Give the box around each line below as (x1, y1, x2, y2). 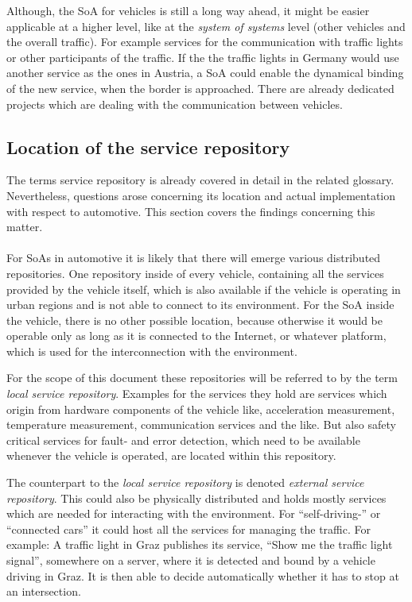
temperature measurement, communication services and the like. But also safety (6, 416, 396, 433)
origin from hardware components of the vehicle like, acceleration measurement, (6, 400, 395, 417)
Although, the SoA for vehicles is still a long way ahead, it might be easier (6, 2, 370, 18)
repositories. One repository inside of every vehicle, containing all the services (6, 264, 384, 281)
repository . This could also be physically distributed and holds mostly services (6, 489, 387, 506)
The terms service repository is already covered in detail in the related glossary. (6, 172, 395, 188)
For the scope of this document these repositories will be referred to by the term (6, 369, 398, 386)
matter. (6, 218, 43, 235)
